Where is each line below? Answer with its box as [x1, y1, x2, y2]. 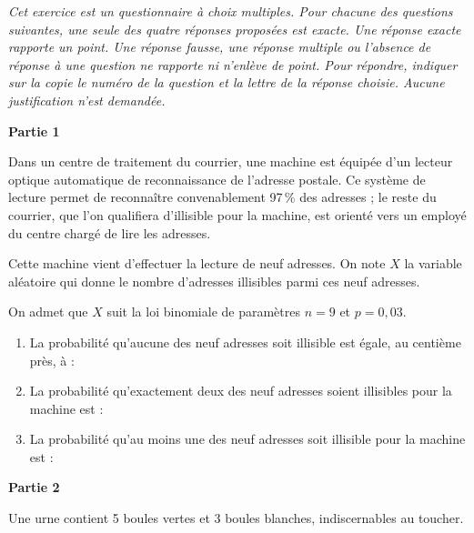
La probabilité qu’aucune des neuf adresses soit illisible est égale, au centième [29, 332, 461, 351]
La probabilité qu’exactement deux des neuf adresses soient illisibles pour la [29, 381, 452, 400]
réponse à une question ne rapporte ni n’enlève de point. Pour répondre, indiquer [8, 55, 458, 74]
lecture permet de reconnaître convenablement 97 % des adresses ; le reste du [8, 187, 437, 206]
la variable [404, 254, 462, 273]
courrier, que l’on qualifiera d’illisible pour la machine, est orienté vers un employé [8, 205, 467, 224]
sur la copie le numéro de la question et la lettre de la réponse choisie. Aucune [8, 73, 445, 92]
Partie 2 [8, 478, 60, 497]
